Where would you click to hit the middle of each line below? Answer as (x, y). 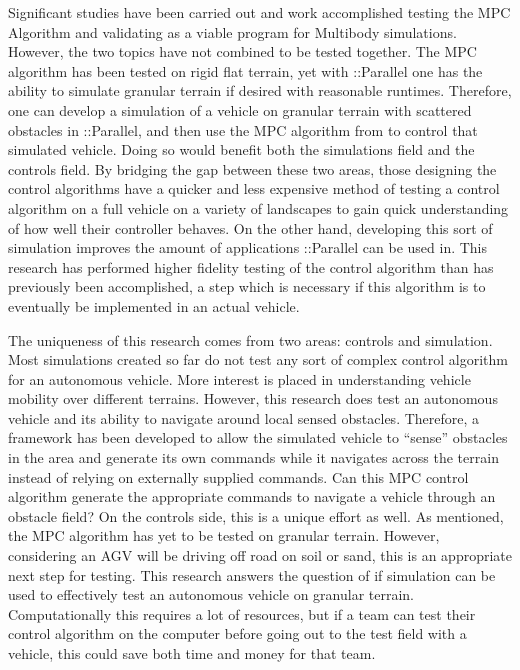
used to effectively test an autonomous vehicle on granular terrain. (211, 594)
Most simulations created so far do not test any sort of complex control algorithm (258, 359)
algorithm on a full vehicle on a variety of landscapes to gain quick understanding (258, 207)
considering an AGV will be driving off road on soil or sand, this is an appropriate (260, 555)
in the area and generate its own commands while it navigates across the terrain (253, 457)
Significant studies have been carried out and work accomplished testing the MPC (259, 12)
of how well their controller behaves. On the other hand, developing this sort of (250, 227)
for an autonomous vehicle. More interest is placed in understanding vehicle (239, 378)
